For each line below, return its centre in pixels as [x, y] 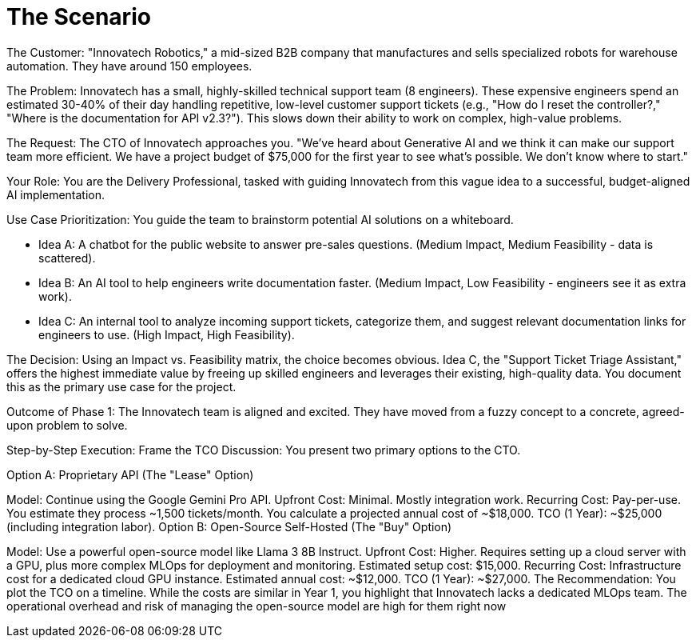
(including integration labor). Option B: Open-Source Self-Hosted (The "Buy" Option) [229, 526]
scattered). [67, 258]
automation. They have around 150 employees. [129, 66]
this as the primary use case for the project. [121, 386]
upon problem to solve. [67, 425]
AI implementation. [56, 194]
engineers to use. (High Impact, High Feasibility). [167, 334]
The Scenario [79, 17]
